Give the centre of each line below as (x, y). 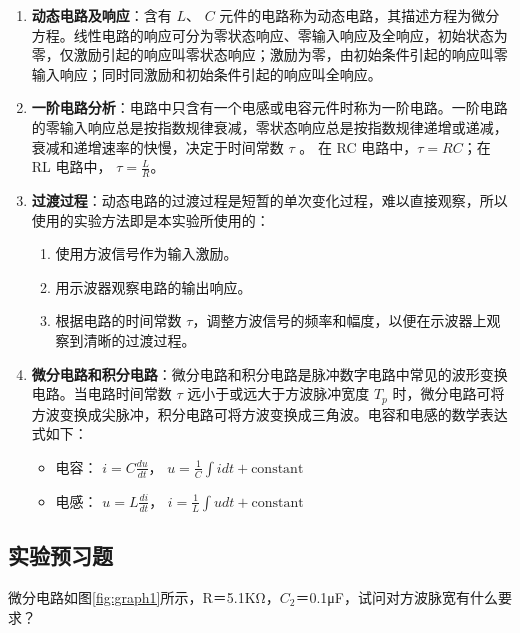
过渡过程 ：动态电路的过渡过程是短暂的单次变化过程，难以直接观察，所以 (269, 199)
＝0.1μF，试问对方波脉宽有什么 (396, 596)
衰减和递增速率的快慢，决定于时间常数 (157, 146)
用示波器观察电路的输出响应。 (153, 286)
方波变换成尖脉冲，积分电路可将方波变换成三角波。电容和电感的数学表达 (269, 413)
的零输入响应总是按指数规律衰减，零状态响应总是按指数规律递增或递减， (269, 126)
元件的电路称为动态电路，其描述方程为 (345, 15)
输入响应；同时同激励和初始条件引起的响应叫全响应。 (206, 73)
